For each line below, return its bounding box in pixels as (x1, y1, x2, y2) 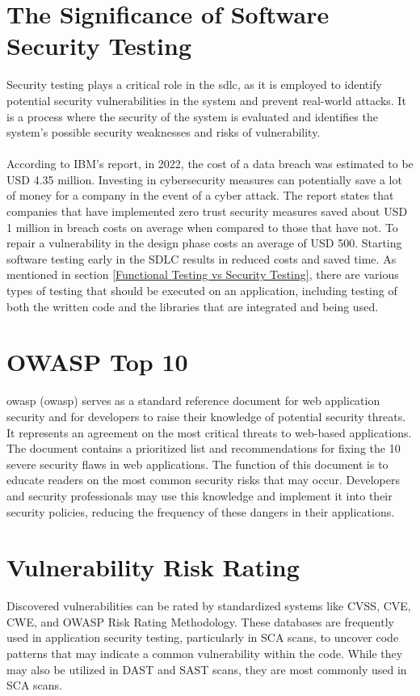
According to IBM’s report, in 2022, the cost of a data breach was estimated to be (6, 155, 414, 172)
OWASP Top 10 (6, 345, 188, 378)
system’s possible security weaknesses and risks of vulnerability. (6, 124, 321, 141)
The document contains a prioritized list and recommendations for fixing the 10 (6, 440, 401, 457)
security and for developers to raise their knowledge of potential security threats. (6, 407, 406, 424)
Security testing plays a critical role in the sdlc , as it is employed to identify (6, 76, 382, 93)
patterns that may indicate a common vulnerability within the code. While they (6, 645, 403, 661)
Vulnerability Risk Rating (6, 550, 300, 584)
